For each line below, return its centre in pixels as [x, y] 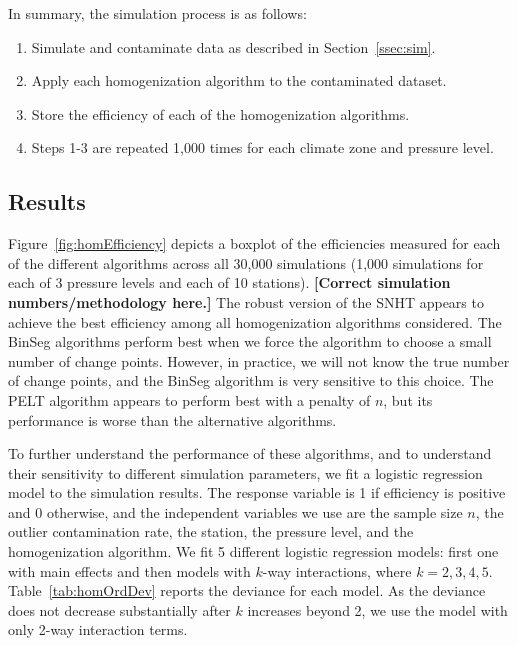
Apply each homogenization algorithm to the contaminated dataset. [239, 80]
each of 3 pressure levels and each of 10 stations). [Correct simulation [229, 282]
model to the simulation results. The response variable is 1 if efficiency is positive [257, 492]
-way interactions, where [337, 570]
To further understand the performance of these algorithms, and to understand [250, 453]
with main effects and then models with [129, 570]
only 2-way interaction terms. [98, 629]
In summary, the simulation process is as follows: [157, 13]
